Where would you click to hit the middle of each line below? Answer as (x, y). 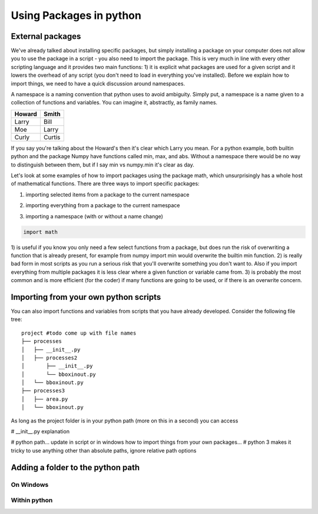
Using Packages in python (76, 15)
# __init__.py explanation (40, 431)
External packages (46, 36)
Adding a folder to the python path (75, 467)
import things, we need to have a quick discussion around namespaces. (98, 83)
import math (41, 232)
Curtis (52, 137)
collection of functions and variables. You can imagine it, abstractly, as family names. (114, 103)
